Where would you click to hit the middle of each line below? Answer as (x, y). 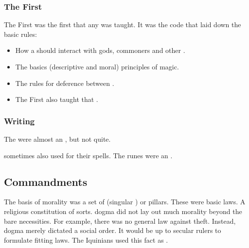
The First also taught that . (57, 99)
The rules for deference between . (65, 83)
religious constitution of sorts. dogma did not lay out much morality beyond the (123, 211)
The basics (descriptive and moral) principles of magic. (97, 66)
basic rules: (20, 34)
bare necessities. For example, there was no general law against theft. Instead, (120, 221)
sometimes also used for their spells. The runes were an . (88, 155)
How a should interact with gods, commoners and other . (100, 50)
